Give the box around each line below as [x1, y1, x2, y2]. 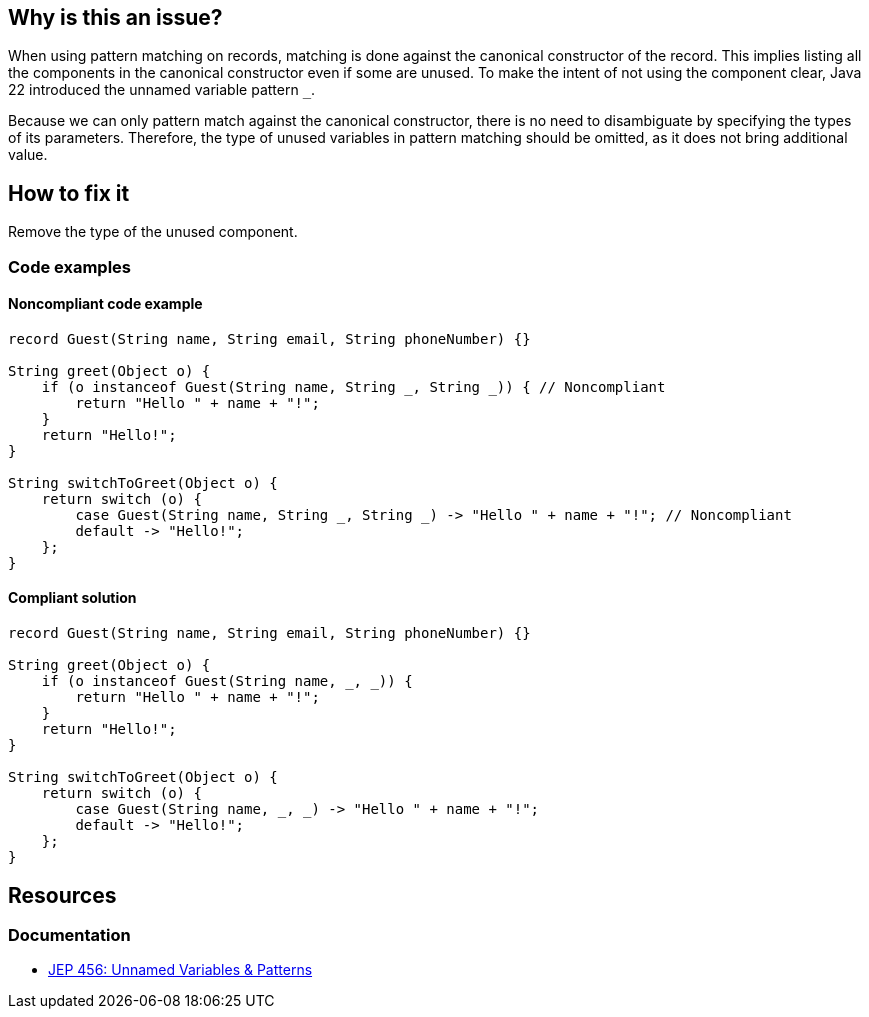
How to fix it [8, 180, 130, 206]
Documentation [8, 924, 131, 945]
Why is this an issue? [8, 5, 223, 30]
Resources [8, 882, 117, 908]
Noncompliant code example [8, 295, 203, 313]
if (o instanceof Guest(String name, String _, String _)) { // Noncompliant [41, 378, 666, 395]
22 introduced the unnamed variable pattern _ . [8, 81, 316, 99]
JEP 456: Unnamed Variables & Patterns [48, 961, 313, 979]
